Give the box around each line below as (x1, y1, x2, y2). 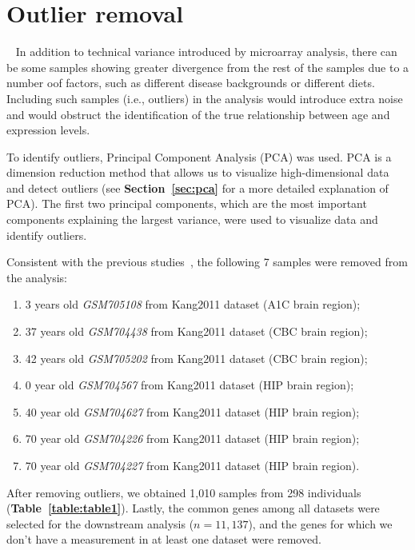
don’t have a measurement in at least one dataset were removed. (6, 531, 321, 548)
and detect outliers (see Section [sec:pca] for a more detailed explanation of (6, 179, 389, 196)
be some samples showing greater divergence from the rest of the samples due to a (6, 58, 409, 75)
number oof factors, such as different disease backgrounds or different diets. (6, 74, 375, 91)
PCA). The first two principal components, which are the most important (6, 195, 367, 212)
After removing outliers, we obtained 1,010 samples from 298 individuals (6, 484, 361, 500)
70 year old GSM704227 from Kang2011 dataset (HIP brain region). (25, 457, 360, 473)
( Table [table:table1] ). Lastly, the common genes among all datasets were (6, 500, 380, 516)
